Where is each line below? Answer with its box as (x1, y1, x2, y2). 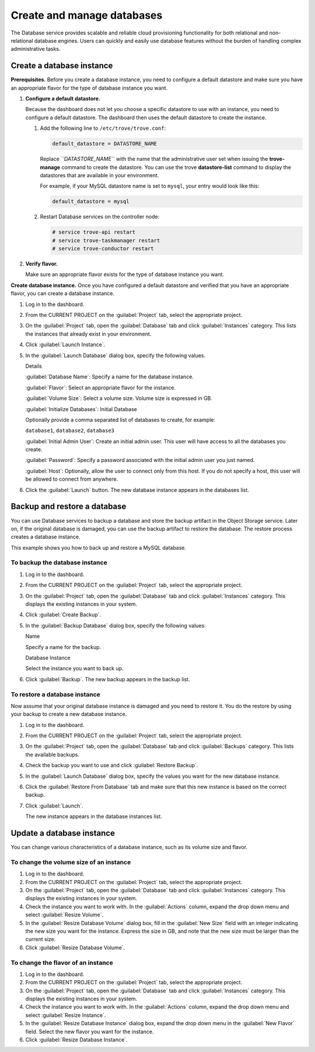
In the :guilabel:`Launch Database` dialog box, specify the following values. (25, 351, 206, 359)
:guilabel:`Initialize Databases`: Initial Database (25, 405, 137, 412)
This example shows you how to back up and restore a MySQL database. (10, 544, 187, 551)
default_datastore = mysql (52, 198, 129, 205)
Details (25, 363, 42, 370)
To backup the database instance (10, 558, 107, 567)
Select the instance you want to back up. (25, 665, 124, 672)
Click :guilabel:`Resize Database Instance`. (25, 1036, 128, 1043)
